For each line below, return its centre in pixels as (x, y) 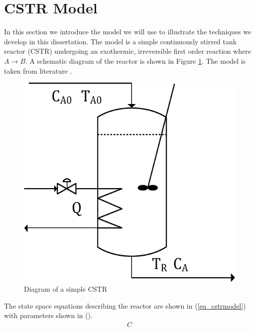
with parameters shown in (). (48, 315)
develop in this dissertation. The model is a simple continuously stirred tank (120, 41)
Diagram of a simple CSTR (65, 289)
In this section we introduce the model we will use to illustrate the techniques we (128, 32)
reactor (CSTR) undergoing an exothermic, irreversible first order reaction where (127, 51)
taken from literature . (38, 70)
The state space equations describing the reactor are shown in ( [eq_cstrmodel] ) (125, 305)
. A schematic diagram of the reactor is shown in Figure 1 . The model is (135, 60)
